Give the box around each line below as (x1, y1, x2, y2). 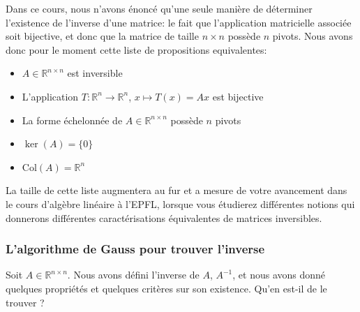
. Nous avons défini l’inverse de (67, 267, 200, 282)
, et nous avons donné (232, 267, 326, 282)
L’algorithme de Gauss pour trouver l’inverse (6, 240, 265, 258)
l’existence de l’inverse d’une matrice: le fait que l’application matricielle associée (6, 15, 352, 29)
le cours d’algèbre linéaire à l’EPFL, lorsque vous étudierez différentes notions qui (6, 196, 355, 211)
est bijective (212, 89, 264, 103)
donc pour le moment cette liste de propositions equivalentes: (6, 42, 267, 57)
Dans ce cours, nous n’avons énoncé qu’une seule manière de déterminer (6, 1, 313, 15)
